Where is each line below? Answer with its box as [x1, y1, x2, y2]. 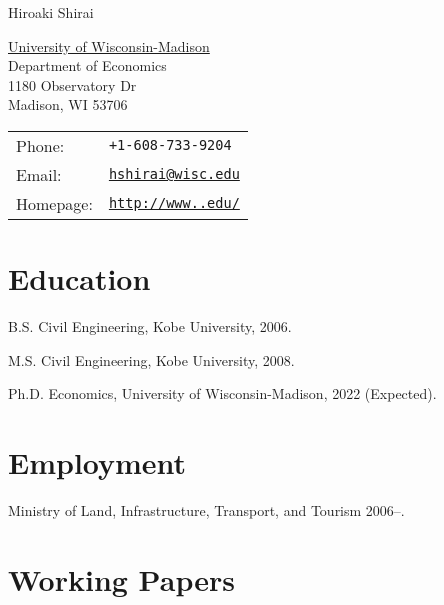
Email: [16, 162, 62, 186]
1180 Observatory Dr [8, 74, 137, 95]
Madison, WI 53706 [8, 94, 128, 115]
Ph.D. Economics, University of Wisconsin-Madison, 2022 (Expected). [8, 383, 437, 404]
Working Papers [8, 558, 235, 599]
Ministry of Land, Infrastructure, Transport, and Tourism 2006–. [8, 500, 405, 520]
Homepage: [16, 191, 93, 215]
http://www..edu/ [108, 195, 240, 212]
